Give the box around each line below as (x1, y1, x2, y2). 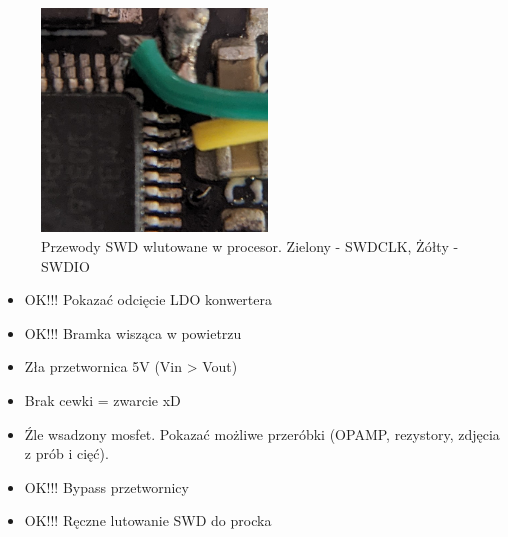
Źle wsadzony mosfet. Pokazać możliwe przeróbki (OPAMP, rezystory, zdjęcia (24, 423, 500, 444)
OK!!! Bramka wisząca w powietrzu (24, 322, 242, 343)
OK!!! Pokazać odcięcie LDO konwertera (24, 289, 272, 310)
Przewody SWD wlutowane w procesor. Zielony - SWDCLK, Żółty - (41, 235, 459, 256)
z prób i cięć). (24, 443, 109, 464)
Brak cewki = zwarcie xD (24, 389, 181, 410)
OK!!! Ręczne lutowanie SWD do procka (24, 510, 272, 531)
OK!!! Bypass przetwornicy (24, 476, 189, 497)
